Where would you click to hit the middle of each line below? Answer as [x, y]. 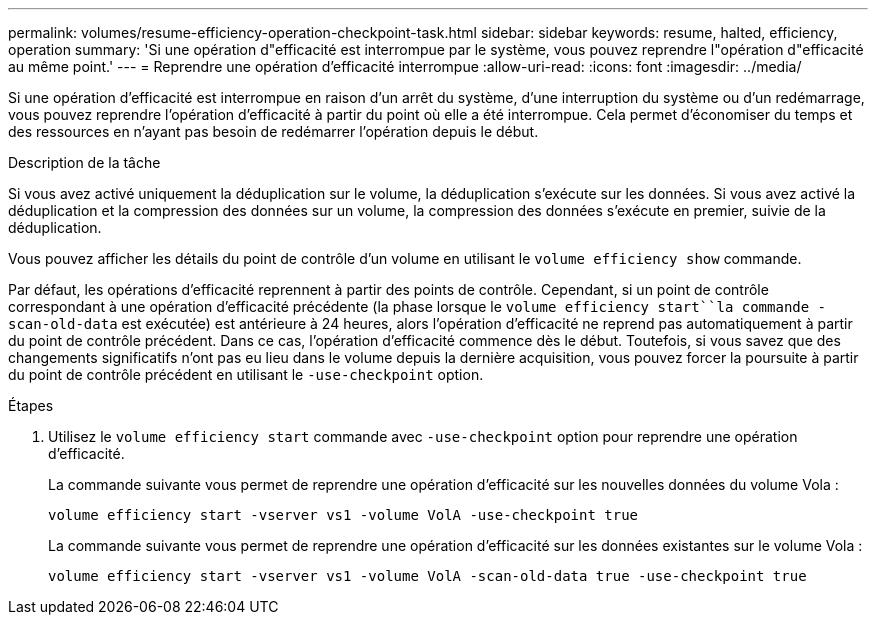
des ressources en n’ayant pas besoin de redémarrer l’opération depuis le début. [273, 131]
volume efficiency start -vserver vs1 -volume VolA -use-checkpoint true [343, 515]
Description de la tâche [84, 162]
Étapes [31, 405]
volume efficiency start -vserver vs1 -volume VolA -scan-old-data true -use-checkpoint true [427, 576]
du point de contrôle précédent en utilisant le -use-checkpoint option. [246, 374]
